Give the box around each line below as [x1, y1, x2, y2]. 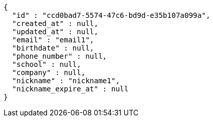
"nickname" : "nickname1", [12, 77, 120, 85]
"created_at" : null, [12, 19, 99, 28]
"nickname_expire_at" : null [12, 85, 129, 93]
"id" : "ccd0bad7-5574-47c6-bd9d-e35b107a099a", [12, 11, 210, 19]
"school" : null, [12, 60, 81, 68]
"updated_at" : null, [12, 28, 99, 36]
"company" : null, [12, 68, 86, 77]
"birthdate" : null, [12, 44, 94, 52]
